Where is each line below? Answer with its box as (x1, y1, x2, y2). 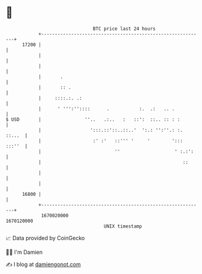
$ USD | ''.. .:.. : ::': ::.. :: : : (5, 116, 181, 123)
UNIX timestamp (103, 223, 142, 229)
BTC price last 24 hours (92, 26, 156, 32)
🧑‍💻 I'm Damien (5, 248, 43, 256)
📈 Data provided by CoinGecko (5, 234, 85, 242)
